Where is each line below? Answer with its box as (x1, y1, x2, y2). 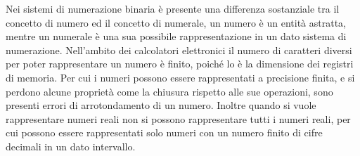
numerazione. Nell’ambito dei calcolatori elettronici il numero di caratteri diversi (6, 42, 352, 57)
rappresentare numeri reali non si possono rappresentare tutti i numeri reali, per (6, 111, 351, 126)
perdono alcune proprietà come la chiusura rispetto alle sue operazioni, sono (6, 84, 333, 98)
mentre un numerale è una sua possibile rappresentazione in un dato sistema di (6, 29, 347, 44)
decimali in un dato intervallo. (6, 138, 136, 153)
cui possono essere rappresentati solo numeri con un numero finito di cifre (6, 125, 323, 140)
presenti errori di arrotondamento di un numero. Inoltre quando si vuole (6, 98, 316, 112)
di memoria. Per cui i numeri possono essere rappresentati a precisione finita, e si (6, 70, 355, 84)
